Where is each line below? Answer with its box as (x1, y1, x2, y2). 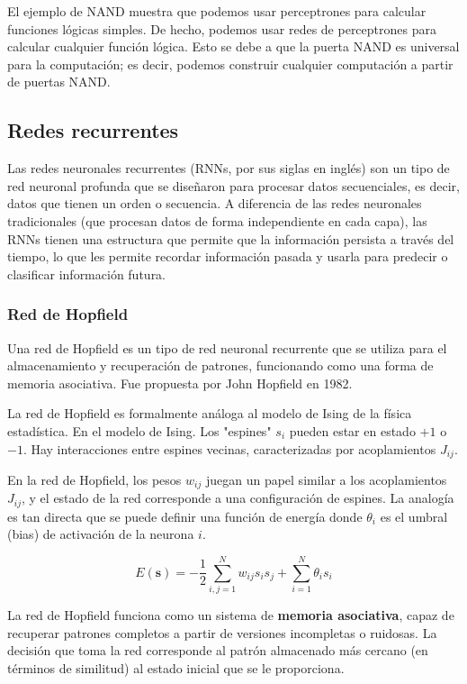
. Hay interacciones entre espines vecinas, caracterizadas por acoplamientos (22, 439, 436, 458)
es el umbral (380, 506, 448, 525)
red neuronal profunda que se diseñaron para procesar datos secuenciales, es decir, (7, 176, 460, 195)
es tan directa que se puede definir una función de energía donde (7, 506, 363, 525)
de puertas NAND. (7, 72, 111, 91)
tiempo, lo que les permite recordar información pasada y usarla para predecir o (7, 247, 448, 266)
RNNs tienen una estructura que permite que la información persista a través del (7, 229, 454, 248)
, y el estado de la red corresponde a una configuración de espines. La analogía (22, 488, 454, 507)
